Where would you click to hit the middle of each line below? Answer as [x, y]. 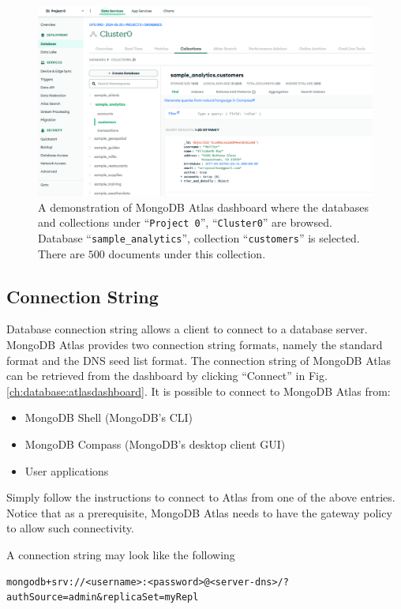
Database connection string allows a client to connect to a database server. [187, 329]
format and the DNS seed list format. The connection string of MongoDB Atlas [199, 360]
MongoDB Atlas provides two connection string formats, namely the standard [195, 345]
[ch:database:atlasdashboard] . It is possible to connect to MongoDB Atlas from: [199, 391]
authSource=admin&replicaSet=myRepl [103, 598]
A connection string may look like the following [121, 554]
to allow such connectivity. [70, 528]
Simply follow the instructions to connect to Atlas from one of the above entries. [201, 497]
